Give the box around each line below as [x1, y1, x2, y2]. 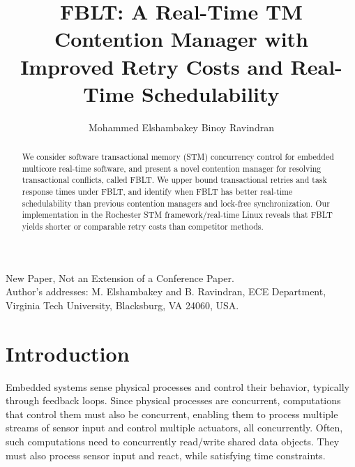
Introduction [6, 339, 130, 367]
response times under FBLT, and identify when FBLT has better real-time [22, 186, 293, 198]
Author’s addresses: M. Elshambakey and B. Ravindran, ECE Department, [6, 284, 326, 299]
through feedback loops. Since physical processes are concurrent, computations [6, 393, 341, 408]
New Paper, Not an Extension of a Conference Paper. [6, 270, 234, 285]
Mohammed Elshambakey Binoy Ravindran [89, 119, 274, 134]
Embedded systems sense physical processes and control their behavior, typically [6, 379, 349, 394]
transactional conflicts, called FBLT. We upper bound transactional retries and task [22, 174, 327, 186]
